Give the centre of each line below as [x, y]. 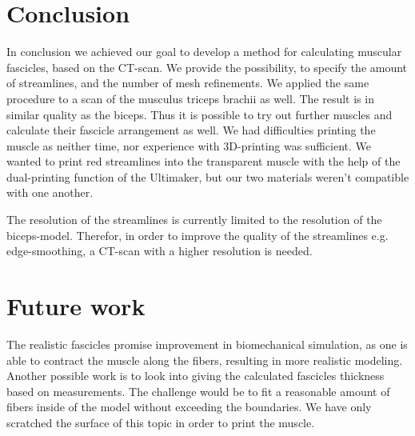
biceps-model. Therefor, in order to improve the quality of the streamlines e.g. [198, 235]
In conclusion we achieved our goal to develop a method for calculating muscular [204, 52]
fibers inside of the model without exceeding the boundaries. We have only [189, 407]
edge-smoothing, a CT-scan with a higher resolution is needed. [160, 251]
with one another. [50, 192]
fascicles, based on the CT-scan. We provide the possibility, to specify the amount [207, 67]
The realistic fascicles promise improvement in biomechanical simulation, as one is [207, 344]
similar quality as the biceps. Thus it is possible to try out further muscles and [200, 114]
